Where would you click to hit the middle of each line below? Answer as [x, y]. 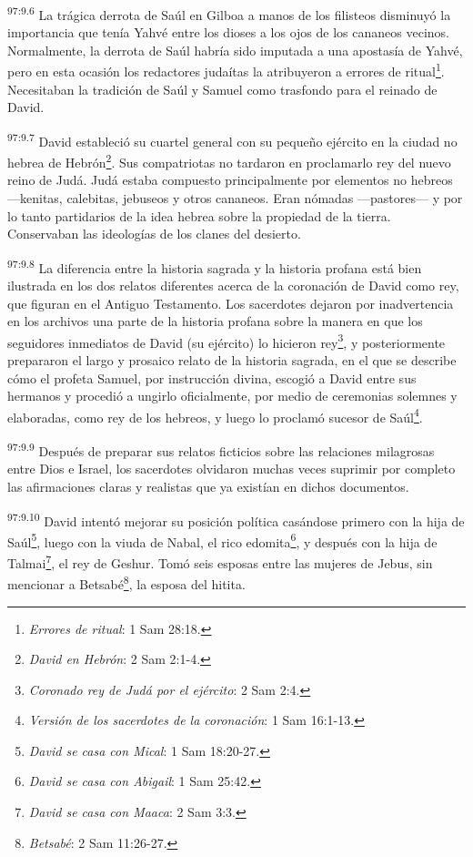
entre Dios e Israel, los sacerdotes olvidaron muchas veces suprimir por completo [231, 469]
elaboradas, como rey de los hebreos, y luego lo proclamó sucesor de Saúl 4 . [215, 415]
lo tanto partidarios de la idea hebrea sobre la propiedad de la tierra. [199, 215]
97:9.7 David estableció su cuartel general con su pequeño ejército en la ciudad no [232, 139]
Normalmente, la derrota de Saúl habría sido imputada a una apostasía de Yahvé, [235, 50]
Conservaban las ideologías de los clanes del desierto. [154, 234]
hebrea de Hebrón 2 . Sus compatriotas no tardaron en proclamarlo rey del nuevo [229, 161]
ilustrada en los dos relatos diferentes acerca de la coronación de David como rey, [233, 285]
